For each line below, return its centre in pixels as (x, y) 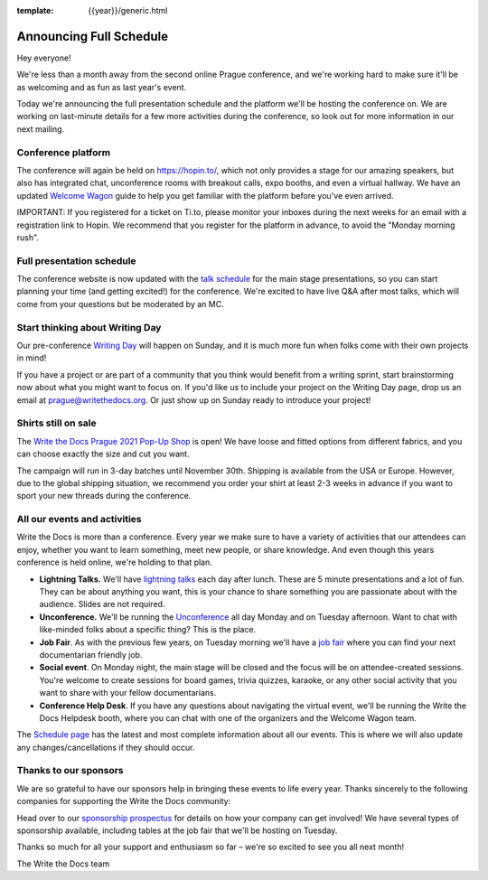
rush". (28, 237)
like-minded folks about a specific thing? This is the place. (148, 630)
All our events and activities (79, 520)
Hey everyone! (44, 58)
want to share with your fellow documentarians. (128, 693)
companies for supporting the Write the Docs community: (124, 801)
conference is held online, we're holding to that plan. (114, 562)
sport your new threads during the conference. (104, 496)
